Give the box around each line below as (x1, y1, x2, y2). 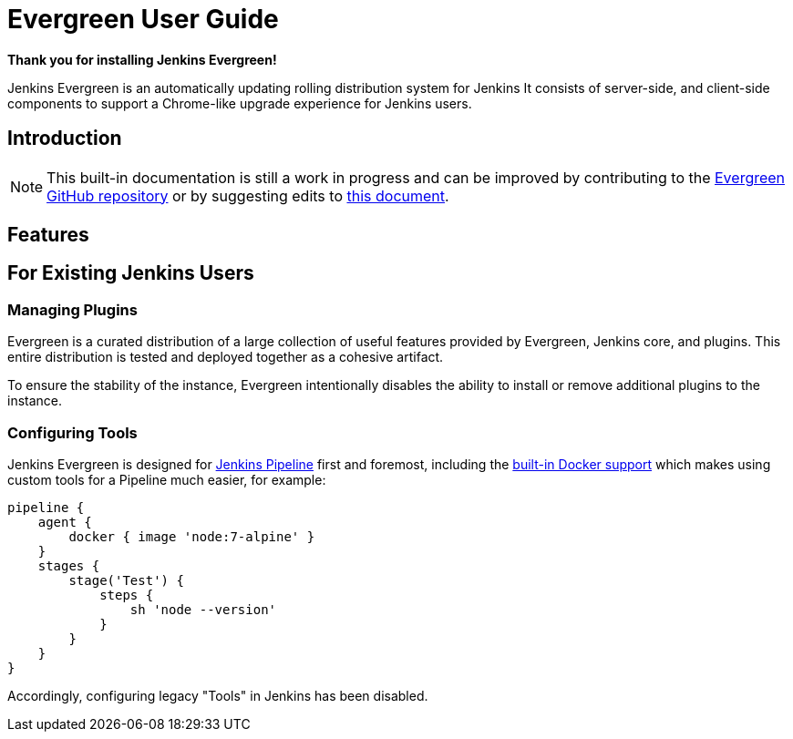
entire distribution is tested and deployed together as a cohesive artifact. (7, 349, 444, 365)
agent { (37, 514, 92, 529)
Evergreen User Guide (7, 4, 279, 35)
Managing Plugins (7, 300, 138, 319)
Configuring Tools (7, 423, 138, 442)
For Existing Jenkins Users (7, 262, 254, 285)
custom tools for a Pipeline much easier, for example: (7, 471, 326, 488)
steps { (99, 587, 154, 602)
